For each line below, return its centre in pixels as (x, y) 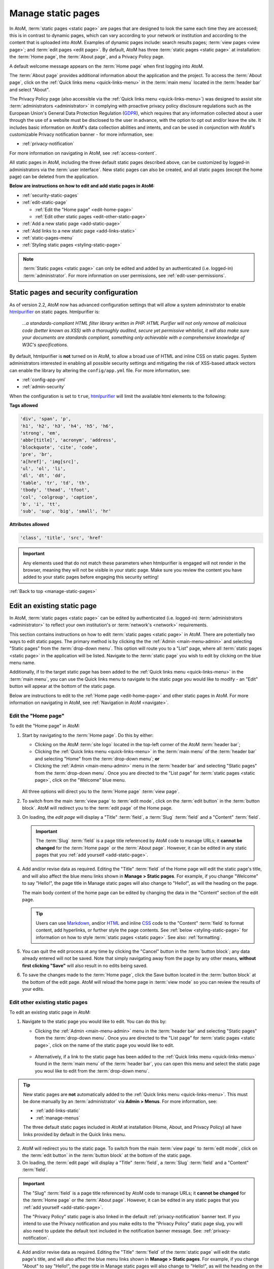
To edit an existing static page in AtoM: (50, 1012)
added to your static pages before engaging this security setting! (91, 577)
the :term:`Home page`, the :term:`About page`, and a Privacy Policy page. (87, 57)
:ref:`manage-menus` (58, 1118)
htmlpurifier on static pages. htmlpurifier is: (55, 312)
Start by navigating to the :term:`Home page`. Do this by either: (88, 735)
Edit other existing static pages (49, 1002)
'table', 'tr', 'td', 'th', (55, 483)
